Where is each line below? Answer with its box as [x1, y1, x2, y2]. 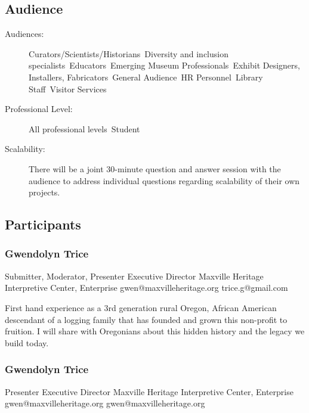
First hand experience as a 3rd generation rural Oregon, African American [5, 301, 277, 313]
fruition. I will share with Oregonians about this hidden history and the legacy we [5, 325, 305, 337]
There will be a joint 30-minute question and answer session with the [29, 162, 281, 175]
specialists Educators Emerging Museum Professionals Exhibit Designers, [29, 59, 300, 72]
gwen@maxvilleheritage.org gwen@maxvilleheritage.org [5, 397, 205, 409]
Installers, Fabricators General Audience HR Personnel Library [29, 70, 263, 83]
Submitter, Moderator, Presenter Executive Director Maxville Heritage [5, 269, 264, 282]
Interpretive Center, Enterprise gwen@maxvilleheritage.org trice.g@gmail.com [5, 281, 288, 294]
